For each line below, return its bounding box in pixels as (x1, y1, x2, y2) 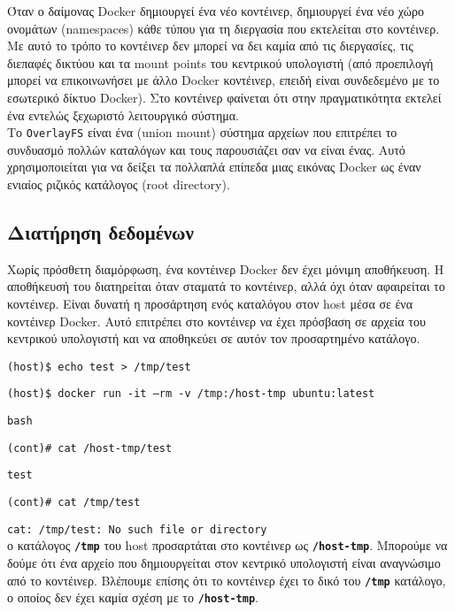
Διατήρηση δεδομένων (7, 218, 194, 245)
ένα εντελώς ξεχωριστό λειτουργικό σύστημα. (7, 105, 240, 124)
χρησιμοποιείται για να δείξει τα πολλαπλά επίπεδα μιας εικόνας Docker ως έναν (7, 157, 421, 176)
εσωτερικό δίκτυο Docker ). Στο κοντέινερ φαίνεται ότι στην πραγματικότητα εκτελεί (7, 88, 442, 106)
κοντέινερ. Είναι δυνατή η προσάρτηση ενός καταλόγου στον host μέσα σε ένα (7, 294, 413, 312)
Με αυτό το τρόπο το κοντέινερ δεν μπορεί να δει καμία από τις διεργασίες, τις (7, 36, 413, 55)
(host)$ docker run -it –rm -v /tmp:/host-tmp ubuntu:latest (7, 387, 375, 401)
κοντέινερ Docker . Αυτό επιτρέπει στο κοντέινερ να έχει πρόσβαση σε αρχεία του (7, 311, 426, 330)
